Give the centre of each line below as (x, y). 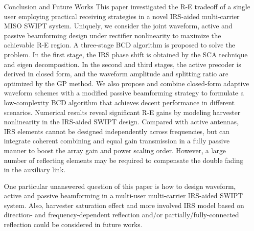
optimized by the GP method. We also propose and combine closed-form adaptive (127, 83)
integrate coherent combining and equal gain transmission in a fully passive (117, 141)
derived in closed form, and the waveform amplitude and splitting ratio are (116, 74)
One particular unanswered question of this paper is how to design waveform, (120, 186)
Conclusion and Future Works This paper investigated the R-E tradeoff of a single (127, 6)
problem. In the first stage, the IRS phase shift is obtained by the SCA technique (126, 54)
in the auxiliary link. (35, 170)
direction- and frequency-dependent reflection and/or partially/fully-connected (122, 215)
